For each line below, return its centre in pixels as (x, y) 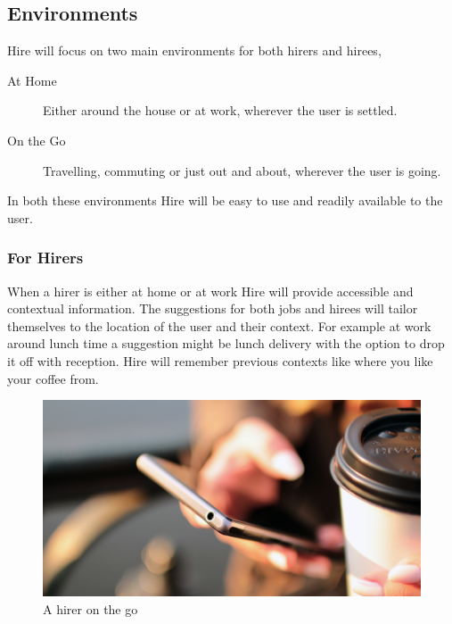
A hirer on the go (90, 609)
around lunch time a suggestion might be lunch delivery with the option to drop (226, 343)
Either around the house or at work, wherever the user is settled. (220, 110)
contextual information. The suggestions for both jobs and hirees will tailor (213, 308)
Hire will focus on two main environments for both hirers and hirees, (194, 50)
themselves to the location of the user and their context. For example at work (219, 325)
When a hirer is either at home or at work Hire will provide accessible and (210, 291)
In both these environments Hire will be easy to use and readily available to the (225, 200)
